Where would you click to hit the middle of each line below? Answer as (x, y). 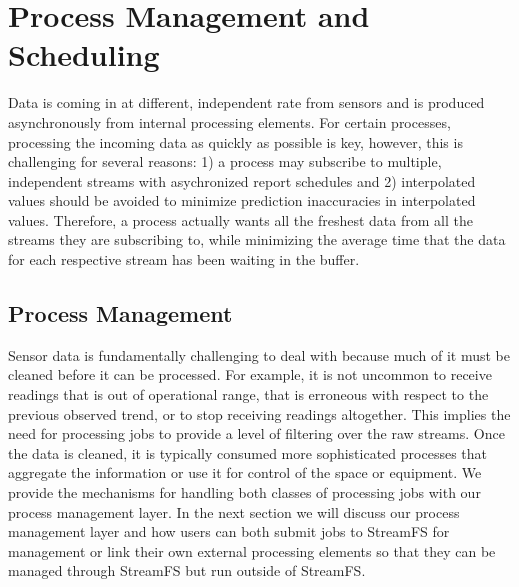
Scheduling (84, 54)
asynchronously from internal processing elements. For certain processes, (229, 121)
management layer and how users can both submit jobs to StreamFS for (229, 531)
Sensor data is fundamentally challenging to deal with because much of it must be (259, 354)
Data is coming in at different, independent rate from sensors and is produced (246, 102)
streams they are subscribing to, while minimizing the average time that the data (257, 239)
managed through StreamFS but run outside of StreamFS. (187, 570)
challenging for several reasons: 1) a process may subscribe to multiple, (225, 161)
